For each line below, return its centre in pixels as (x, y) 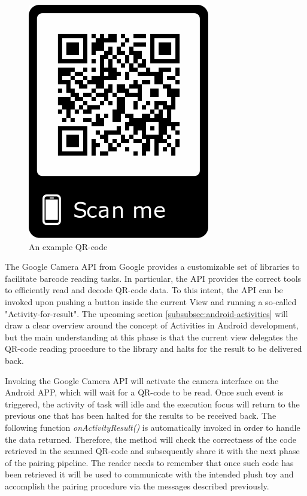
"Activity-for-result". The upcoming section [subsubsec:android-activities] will (147, 313)
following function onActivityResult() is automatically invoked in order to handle (153, 427)
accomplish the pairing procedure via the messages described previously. (137, 486)
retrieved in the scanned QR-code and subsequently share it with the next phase (152, 451)
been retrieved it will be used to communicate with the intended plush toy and (149, 474)
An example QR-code (68, 246)
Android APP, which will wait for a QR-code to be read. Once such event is (144, 392)
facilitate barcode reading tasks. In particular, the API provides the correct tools (153, 278)
